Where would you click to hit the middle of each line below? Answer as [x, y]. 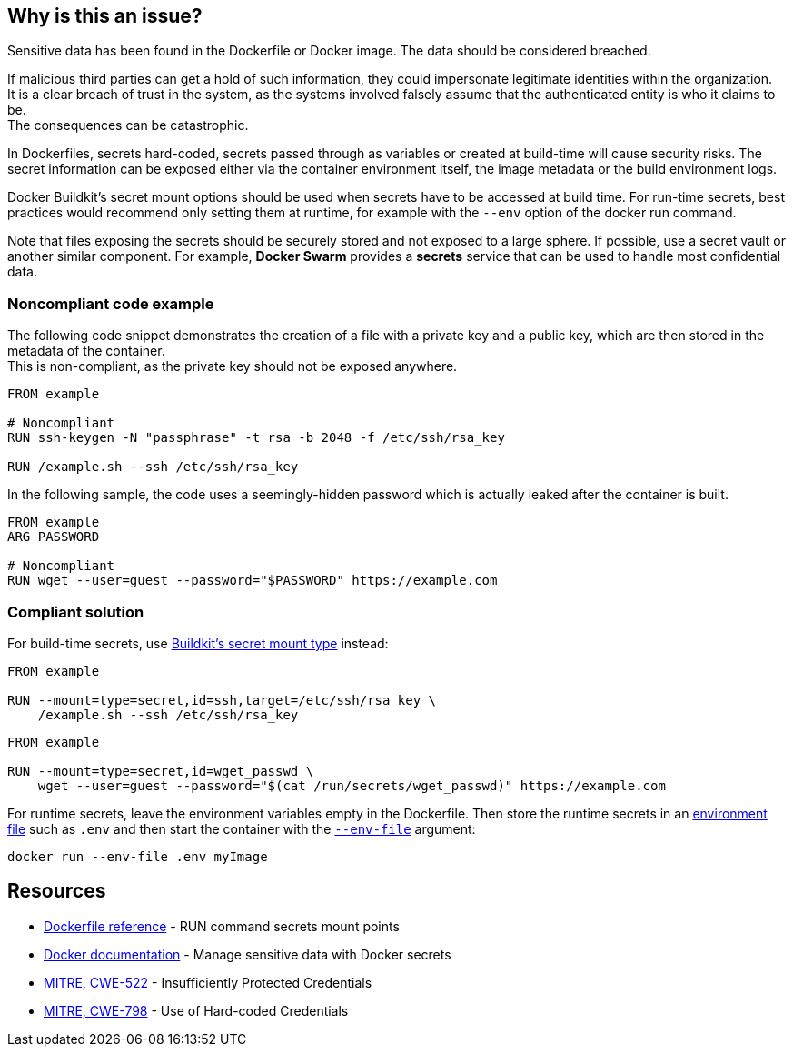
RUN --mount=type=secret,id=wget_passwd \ [161, 771]
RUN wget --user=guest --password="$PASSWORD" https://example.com [253, 581]
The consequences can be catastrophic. [128, 125]
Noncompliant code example [111, 303]
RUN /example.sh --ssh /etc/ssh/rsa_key [153, 467]
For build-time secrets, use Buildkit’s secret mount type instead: [198, 643]
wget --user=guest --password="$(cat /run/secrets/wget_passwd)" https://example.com [352, 785]
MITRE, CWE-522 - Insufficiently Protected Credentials [208, 982]
